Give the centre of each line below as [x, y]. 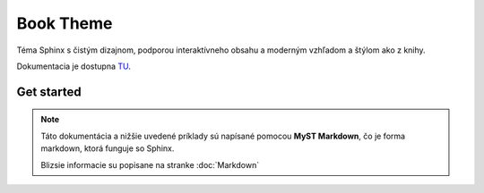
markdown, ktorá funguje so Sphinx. [108, 148]
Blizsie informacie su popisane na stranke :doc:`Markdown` [150, 164]
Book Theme [65, 23]
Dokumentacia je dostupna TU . [74, 66]
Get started [49, 92]
